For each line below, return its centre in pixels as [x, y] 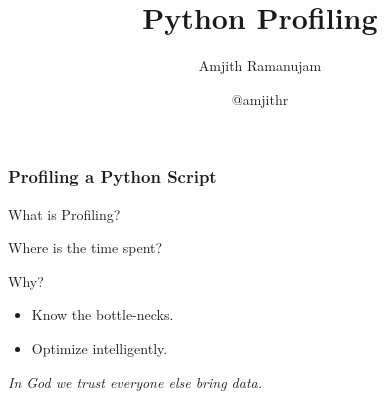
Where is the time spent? [85, 247]
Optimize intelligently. [99, 347]
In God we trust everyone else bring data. [135, 381]
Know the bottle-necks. [102, 314]
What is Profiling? [64, 213]
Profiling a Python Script [112, 176]
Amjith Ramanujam [260, 65]
